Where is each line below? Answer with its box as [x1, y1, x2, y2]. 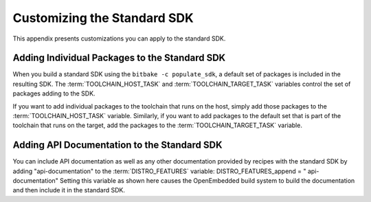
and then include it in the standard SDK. [12, 186, 126, 194]
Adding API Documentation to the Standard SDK [12, 139, 223, 151]
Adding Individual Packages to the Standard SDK [12, 52, 226, 64]
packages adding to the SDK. [12, 89, 95, 98]
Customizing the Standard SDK [12, 10, 194, 25]
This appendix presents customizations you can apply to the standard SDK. [12, 34, 226, 43]
